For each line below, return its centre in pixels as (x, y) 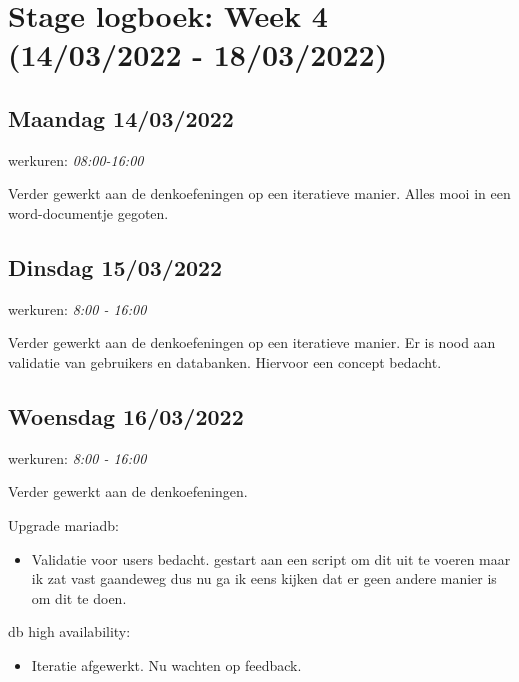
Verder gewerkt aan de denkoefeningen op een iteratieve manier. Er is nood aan (252, 342)
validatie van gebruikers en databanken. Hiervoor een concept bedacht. (225, 361)
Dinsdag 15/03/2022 (115, 266)
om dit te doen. (79, 597)
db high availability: (69, 631)
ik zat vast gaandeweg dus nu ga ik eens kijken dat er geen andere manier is (264, 578)
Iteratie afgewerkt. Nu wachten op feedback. (166, 664)
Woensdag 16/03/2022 (126, 415)
